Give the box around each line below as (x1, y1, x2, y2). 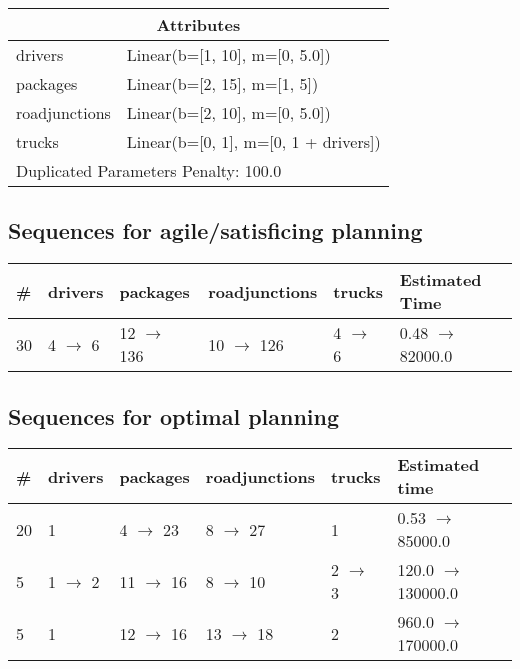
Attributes (156, 13, 241, 36)
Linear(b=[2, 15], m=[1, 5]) (126, 72, 319, 95)
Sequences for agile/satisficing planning (8, 215, 423, 246)
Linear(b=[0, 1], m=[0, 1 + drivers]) (126, 130, 381, 153)
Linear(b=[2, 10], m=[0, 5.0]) (126, 101, 331, 124)
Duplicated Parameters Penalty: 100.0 (16, 159, 282, 182)
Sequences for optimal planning (8, 400, 340, 431)
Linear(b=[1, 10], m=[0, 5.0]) (126, 43, 331, 66)
